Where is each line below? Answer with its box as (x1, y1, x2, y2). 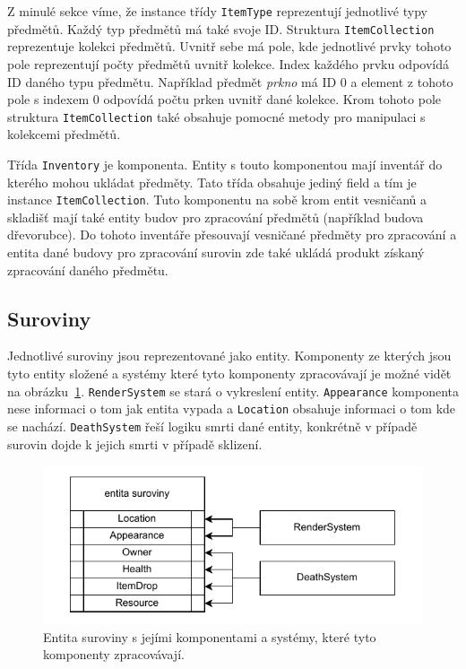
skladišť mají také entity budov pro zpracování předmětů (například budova (7, 207, 424, 226)
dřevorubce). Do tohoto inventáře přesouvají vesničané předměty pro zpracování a (7, 225, 457, 244)
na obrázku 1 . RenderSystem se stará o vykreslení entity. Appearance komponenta (7, 381, 459, 400)
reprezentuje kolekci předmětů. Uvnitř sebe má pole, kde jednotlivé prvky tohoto (7, 37, 452, 56)
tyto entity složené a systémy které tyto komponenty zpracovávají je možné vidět (7, 364, 452, 383)
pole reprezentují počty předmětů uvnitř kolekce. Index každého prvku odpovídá (7, 54, 449, 73)
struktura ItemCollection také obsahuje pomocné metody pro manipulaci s (7, 107, 426, 126)
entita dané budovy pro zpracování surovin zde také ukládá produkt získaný (7, 243, 425, 262)
